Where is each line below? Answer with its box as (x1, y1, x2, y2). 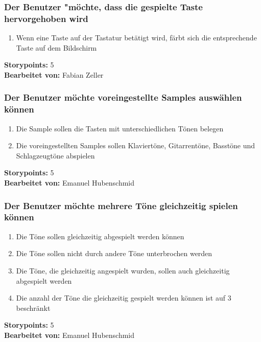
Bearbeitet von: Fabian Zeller (4, 69, 104, 80)
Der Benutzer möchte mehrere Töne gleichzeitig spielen (4, 199, 238, 212)
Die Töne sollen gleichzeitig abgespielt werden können (16, 231, 184, 241)
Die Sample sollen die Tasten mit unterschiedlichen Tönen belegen (16, 123, 224, 133)
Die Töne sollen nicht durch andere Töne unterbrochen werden (16, 248, 212, 259)
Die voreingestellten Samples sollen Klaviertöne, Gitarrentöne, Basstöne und (16, 140, 255, 151)
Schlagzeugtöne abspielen (16, 150, 95, 161)
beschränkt (16, 302, 51, 313)
